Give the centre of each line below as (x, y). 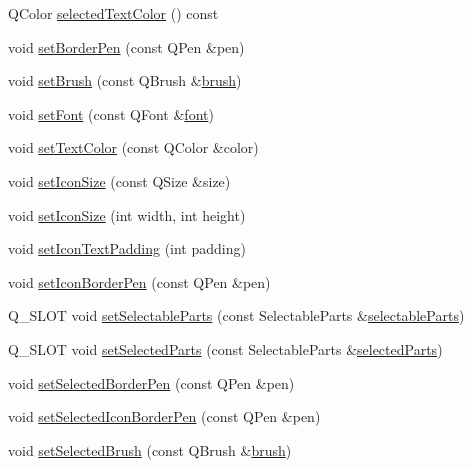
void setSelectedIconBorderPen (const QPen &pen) (164, 416)
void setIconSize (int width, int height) (127, 214)
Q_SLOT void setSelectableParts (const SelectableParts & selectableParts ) (236, 315)
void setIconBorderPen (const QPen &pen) (139, 281)
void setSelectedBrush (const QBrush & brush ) (150, 449)
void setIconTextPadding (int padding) (127, 248)
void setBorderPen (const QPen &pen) (126, 46)
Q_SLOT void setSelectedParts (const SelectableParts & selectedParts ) (225, 348)
